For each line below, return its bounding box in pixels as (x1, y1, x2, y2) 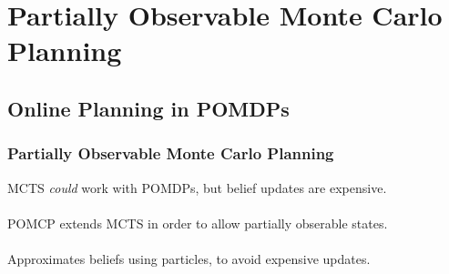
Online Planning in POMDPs (7, 94, 290, 122)
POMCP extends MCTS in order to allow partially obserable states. (7, 213, 388, 232)
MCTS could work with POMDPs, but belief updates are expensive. (7, 178, 387, 197)
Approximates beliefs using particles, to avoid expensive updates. (7, 249, 371, 268)
